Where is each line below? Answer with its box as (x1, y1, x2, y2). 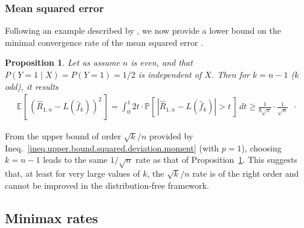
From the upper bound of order (5, 130, 121, 142)
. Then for (211, 68, 250, 80)
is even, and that (131, 56, 193, 69)
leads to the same (43, 153, 108, 166)
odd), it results (5, 80, 59, 92)
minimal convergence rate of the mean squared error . (5, 36, 204, 48)
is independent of (138, 68, 202, 80)
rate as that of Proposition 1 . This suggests (135, 153, 297, 166)
